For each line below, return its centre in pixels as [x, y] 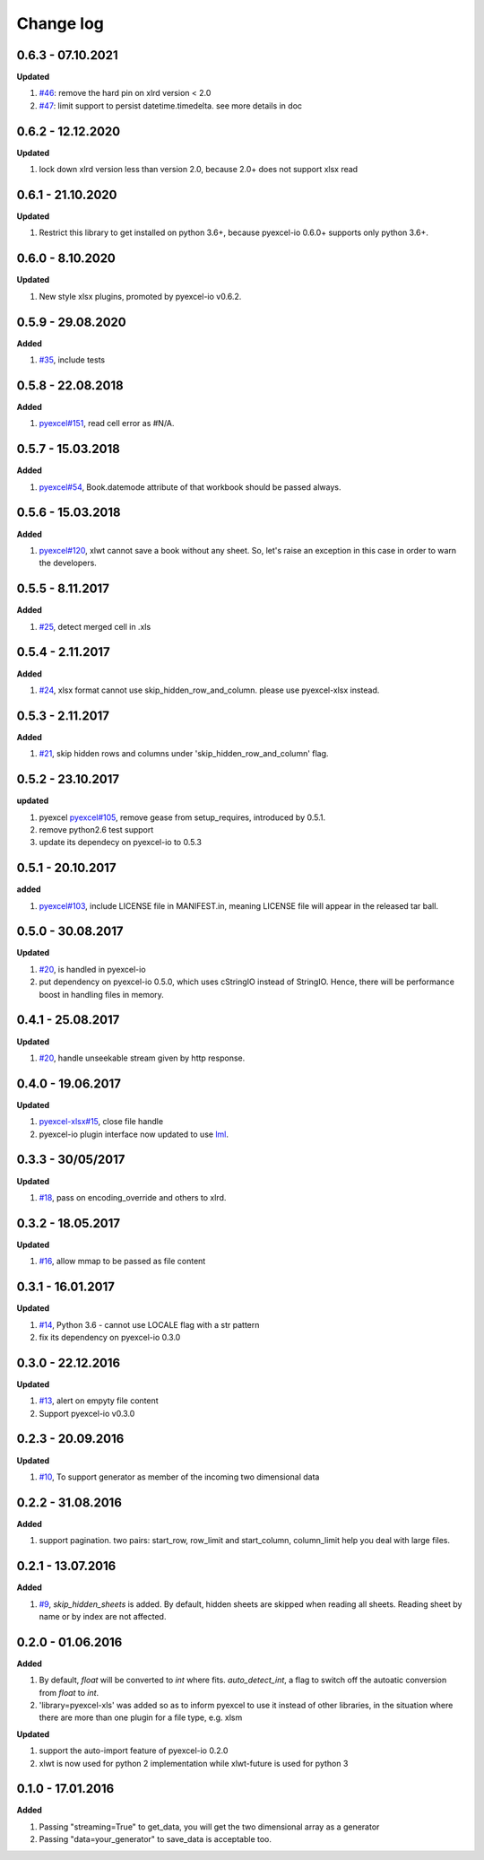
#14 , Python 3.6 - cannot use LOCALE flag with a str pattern [149, 1324]
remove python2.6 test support [96, 829]
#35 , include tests [72, 360]
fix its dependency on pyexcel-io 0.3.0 [110, 1337]
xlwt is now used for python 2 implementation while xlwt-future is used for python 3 [194, 1763]
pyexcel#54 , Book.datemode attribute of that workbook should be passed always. [190, 487]
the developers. [68, 563]
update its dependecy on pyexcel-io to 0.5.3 [120, 843]
